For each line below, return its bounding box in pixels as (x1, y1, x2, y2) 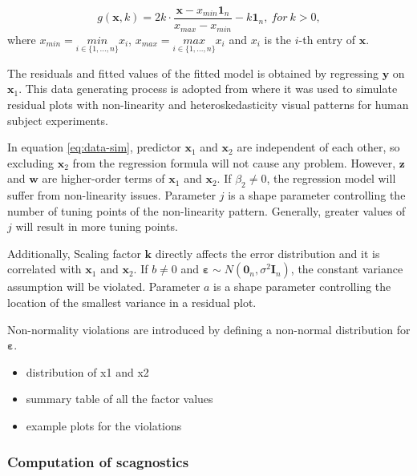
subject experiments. (7, 111, 108, 128)
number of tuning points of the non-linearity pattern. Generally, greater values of (7, 202, 406, 219)
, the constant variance (290, 260, 403, 277)
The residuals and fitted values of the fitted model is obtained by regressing (7, 64, 379, 81)
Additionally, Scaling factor (7, 244, 141, 261)
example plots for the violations (26, 418, 182, 434)
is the (264, 30, 292, 47)
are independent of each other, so (237, 139, 400, 155)
